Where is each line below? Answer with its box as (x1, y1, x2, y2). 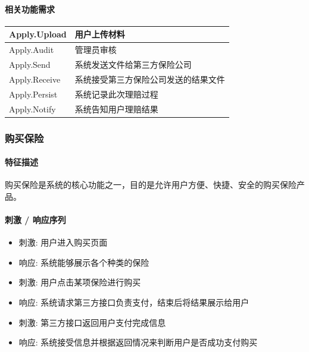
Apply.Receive (9, 73, 61, 85)
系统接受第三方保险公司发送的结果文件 (74, 73, 225, 85)
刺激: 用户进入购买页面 (18, 236, 108, 249)
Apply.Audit (9, 43, 54, 56)
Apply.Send (9, 58, 51, 70)
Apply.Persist (9, 87, 58, 100)
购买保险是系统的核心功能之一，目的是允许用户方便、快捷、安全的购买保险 (5, 178, 296, 191)
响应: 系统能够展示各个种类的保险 (18, 256, 149, 268)
